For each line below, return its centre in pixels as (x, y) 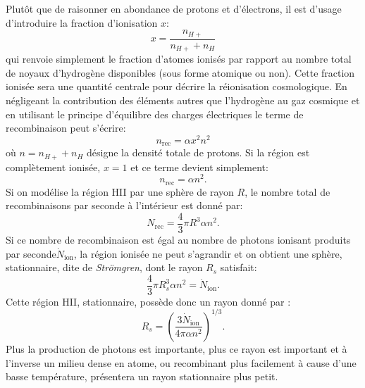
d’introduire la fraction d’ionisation (82, 22)
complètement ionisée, (53, 167)
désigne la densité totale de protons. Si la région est (198, 152)
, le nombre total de (287, 191)
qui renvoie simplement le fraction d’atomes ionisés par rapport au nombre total (179, 59)
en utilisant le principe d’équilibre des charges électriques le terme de (155, 114)
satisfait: (239, 267)
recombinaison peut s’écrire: (66, 128)
